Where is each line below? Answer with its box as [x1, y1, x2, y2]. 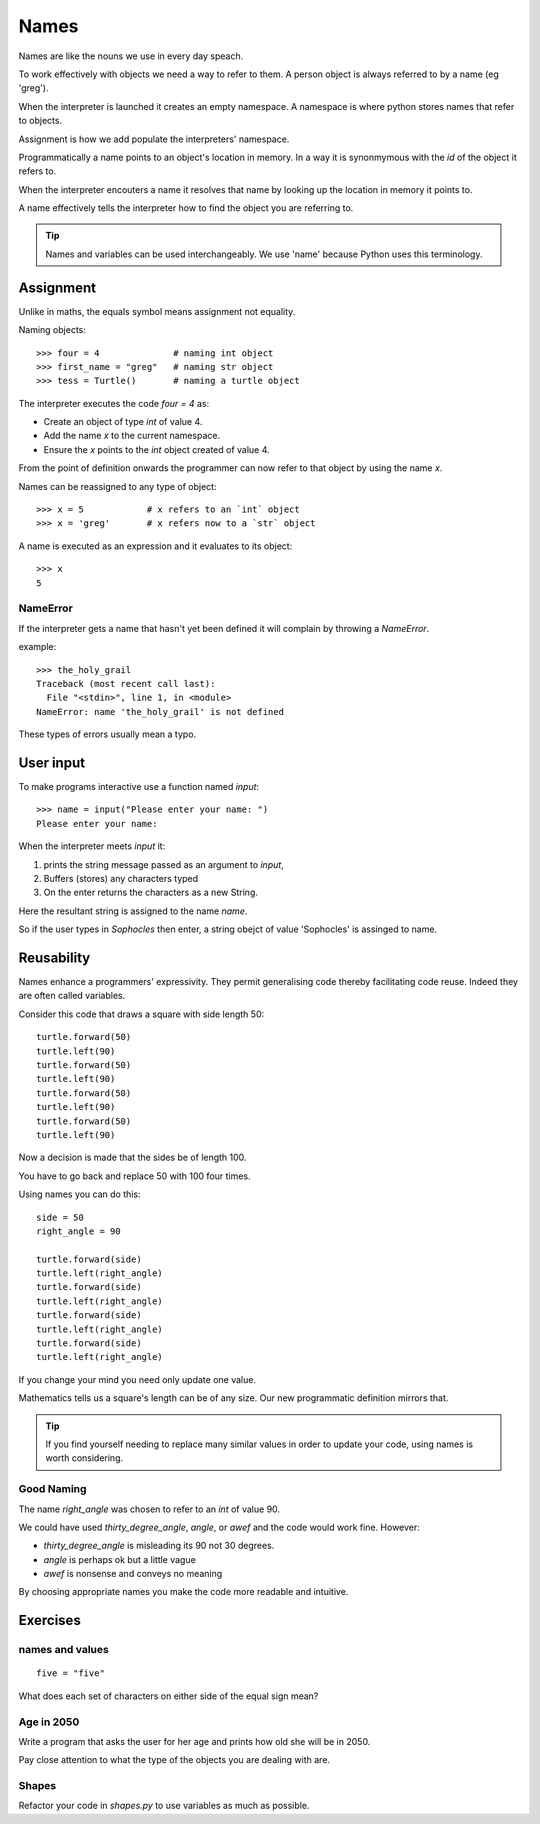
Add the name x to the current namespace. [43, 430, 220, 442]
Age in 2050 [18, 1715, 80, 1729]
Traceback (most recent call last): [36, 678, 216, 689]
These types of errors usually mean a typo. [18, 728, 197, 740]
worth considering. [45, 1452, 124, 1464]
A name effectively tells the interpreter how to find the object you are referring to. [18, 202, 354, 214]
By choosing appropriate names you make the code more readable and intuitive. [18, 1586, 349, 1598]
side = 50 [36, 1211, 84, 1223]
